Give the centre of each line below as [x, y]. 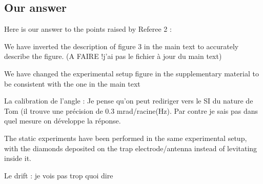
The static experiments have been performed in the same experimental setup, [126, 138]
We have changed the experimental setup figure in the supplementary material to [131, 73]
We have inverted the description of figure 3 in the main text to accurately [122, 46]
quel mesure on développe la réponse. [63, 121]
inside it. [18, 158]
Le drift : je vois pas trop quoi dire [59, 175]
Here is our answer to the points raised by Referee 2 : [88, 29]
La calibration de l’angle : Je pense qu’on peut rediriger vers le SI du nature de [129, 101]
